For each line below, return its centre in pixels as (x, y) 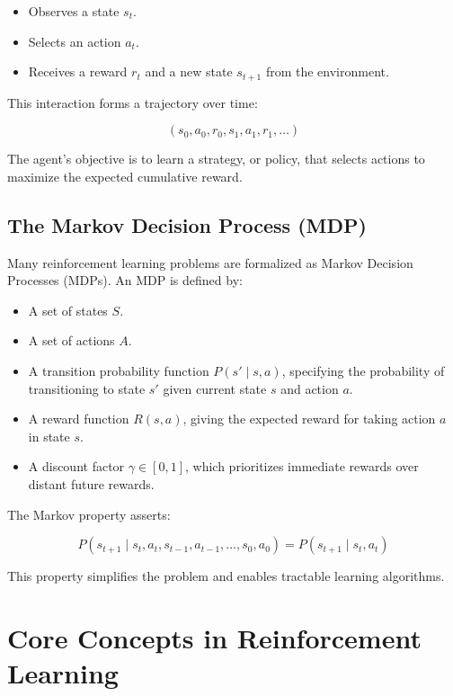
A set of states (68, 310)
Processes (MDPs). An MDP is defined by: (125, 280)
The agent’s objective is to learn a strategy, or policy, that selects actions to (216, 159)
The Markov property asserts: (89, 514)
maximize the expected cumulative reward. (125, 176)
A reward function (79, 419)
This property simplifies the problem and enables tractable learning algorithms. (226, 576)
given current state (215, 388)
